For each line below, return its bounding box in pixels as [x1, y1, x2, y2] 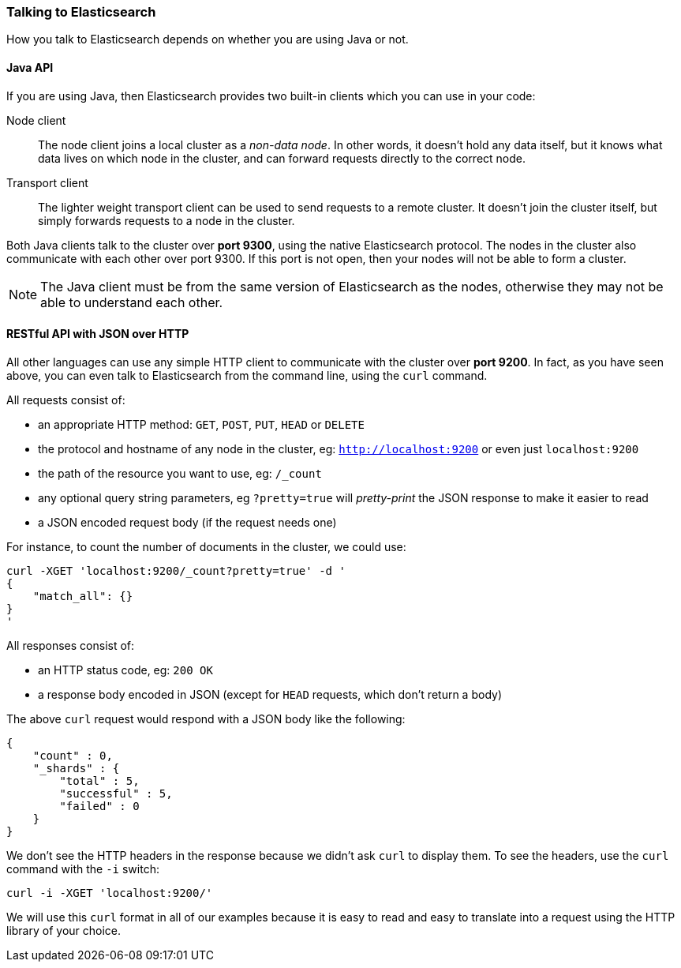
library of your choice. [6, 923, 122, 937]
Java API [6, 60, 54, 74]
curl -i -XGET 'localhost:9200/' [6, 886, 213, 899]
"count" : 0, [32, 749, 113, 762]
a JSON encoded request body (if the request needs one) [38, 515, 337, 529]
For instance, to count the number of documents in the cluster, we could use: [6, 539, 406, 553]
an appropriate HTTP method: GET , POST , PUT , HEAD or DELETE [38, 417, 365, 431]
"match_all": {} [32, 589, 133, 602]
